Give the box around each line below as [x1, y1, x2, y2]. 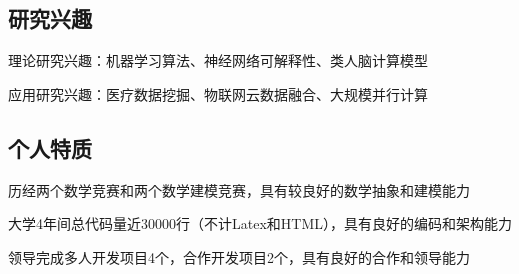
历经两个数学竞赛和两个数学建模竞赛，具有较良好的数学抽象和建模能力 [8, 179, 470, 200]
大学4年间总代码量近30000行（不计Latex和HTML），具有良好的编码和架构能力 [8, 213, 512, 234]
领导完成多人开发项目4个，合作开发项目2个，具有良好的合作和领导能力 [8, 246, 470, 267]
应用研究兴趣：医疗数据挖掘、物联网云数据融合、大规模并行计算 [8, 83, 428, 104]
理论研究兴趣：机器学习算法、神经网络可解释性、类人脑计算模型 [8, 50, 428, 71]
